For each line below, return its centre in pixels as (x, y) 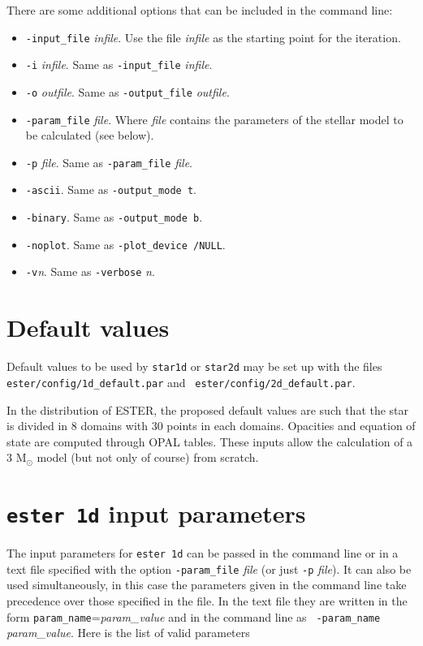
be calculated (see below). (90, 135)
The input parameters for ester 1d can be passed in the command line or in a (203, 553)
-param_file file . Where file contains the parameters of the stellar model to (214, 119)
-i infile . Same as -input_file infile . (119, 65)
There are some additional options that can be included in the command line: (200, 10)
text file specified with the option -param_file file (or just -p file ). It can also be (209, 568)
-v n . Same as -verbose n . (90, 271)
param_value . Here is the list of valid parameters (128, 633)
